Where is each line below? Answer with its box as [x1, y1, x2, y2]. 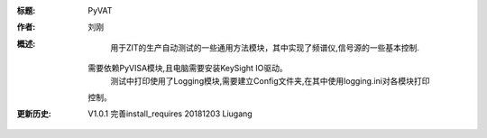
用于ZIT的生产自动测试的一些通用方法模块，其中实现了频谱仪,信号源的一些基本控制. [110, 41, 419, 53]
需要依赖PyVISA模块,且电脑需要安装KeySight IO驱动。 [87, 63, 288, 74]
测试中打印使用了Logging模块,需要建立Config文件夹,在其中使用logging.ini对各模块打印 [110, 75, 430, 86]
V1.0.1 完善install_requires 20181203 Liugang [87, 108, 253, 119]
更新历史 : [16, 108, 51, 119]
